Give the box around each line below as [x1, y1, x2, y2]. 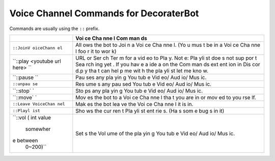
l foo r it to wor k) [75, 47, 117, 55]
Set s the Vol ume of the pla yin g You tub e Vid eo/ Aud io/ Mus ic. [75, 130, 235, 137]
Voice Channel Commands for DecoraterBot [9, 8, 199, 19]
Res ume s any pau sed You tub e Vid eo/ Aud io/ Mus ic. [75, 81, 211, 88]
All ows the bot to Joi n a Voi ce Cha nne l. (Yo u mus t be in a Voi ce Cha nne [75, 41, 261, 48]
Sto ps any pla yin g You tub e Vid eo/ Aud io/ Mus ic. [75, 87, 203, 94]
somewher [25, 125, 51, 132]
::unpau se [12, 82, 38, 87]
